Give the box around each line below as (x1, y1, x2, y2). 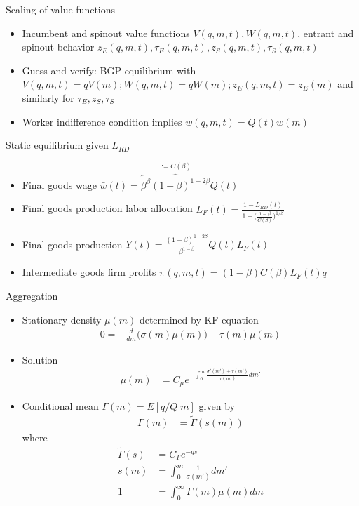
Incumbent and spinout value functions (22, 25, 190, 40)
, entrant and (297, 25, 354, 40)
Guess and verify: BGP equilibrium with (22, 62, 196, 77)
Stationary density (22, 312, 102, 326)
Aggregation (6, 288, 58, 302)
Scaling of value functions (6, 2, 116, 16)
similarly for (22, 90, 74, 105)
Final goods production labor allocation (22, 201, 193, 215)
